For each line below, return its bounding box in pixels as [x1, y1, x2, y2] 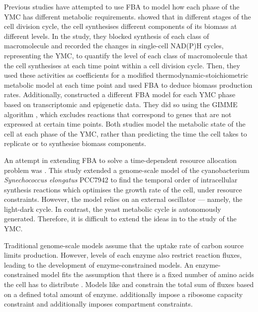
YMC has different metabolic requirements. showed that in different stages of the [4, 11, 251, 21]
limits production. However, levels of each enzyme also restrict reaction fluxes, [4, 250, 242, 260]
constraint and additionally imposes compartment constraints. [4, 299, 193, 309]
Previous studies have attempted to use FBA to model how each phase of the [4, 1, 240, 11]
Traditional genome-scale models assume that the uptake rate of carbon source [4, 240, 244, 250]
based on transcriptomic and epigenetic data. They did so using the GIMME [4, 99, 238, 109]
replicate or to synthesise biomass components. [4, 138, 146, 149]
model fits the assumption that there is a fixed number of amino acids [41, 269, 255, 280]
